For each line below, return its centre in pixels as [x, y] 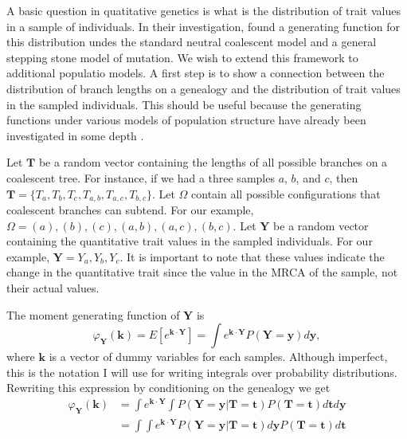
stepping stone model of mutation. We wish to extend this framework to [182, 57]
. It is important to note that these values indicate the [252, 256]
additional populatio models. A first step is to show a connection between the [196, 73]
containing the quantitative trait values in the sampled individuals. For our [190, 241]
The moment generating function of [93, 314]
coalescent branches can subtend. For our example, [130, 209]
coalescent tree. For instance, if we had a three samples [141, 177]
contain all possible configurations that [286, 193]
